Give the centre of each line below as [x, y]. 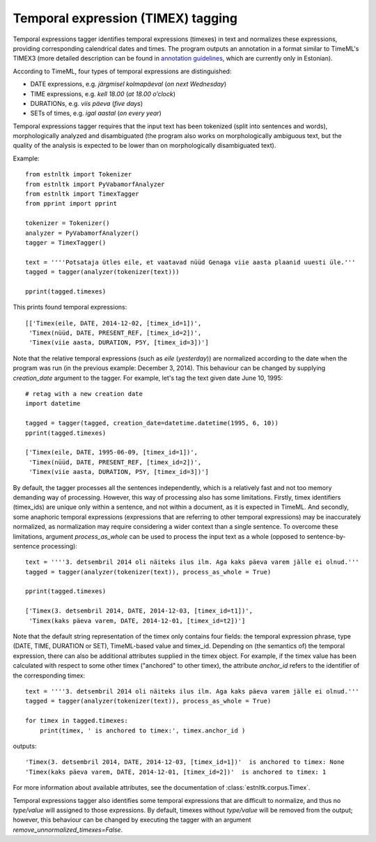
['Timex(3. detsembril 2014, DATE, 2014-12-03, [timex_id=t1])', [139, 611]
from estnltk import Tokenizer [79, 175]
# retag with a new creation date [84, 394]
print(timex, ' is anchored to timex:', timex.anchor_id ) [142, 730]
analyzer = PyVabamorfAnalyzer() [82, 233]
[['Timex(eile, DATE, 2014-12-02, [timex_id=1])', [113, 323]
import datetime [53, 404]
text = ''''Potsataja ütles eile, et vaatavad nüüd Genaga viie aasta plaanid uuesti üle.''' [190, 262]
